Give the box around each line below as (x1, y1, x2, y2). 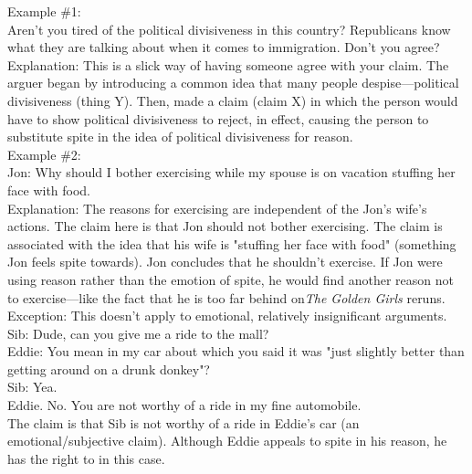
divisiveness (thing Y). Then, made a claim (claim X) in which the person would (7, 90, 458, 110)
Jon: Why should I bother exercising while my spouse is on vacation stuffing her (7, 163, 456, 182)
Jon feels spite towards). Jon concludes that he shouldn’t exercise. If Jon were (7, 252, 443, 271)
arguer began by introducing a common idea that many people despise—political (7, 73, 459, 92)
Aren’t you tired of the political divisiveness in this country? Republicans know (7, 19, 451, 38)
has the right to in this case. (7, 448, 165, 468)
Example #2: (7, 144, 81, 163)
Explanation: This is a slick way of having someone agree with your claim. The (7, 55, 449, 74)
